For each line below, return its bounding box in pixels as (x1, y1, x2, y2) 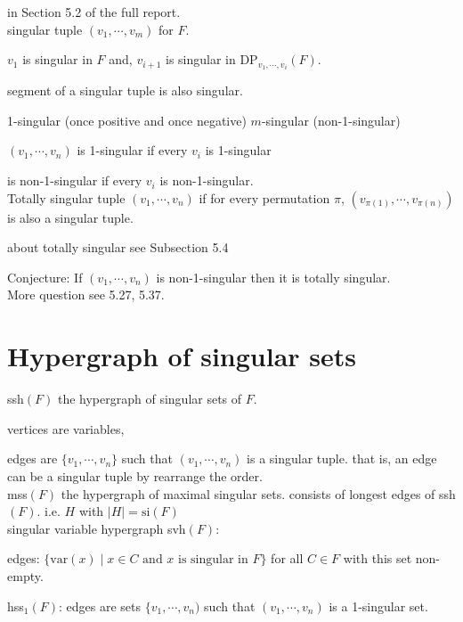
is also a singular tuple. (7, 208, 134, 226)
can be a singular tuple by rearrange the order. (7, 466, 263, 485)
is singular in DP (165, 50, 258, 69)
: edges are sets (59, 596, 142, 615)
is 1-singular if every (77, 141, 188, 160)
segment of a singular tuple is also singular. (7, 81, 243, 100)
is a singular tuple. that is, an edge (247, 449, 437, 468)
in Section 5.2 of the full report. (7, 3, 181, 20)
